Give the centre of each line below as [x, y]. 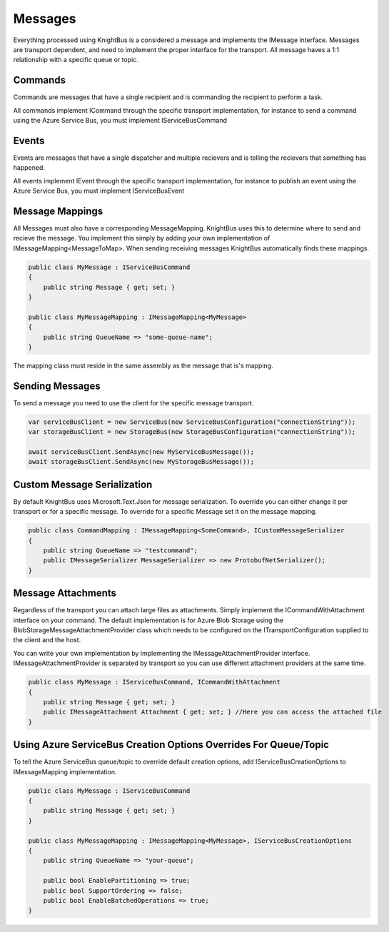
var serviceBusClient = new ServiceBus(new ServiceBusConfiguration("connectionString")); [192, 422]
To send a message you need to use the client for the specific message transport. [133, 402]
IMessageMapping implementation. [65, 771]
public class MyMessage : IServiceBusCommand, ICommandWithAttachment [155, 682]
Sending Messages [57, 386]
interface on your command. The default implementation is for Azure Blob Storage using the [148, 620]
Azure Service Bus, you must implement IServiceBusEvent [99, 191]
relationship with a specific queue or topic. [76, 60]
